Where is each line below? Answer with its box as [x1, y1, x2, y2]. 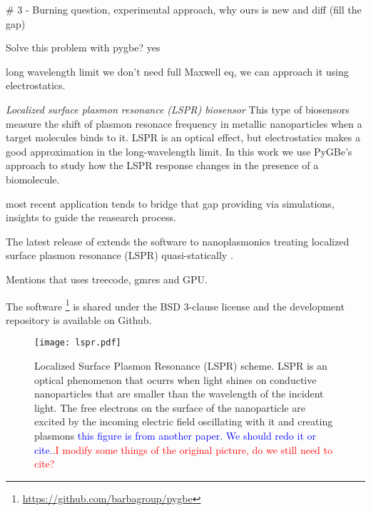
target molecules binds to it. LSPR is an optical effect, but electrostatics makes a [6, 130, 360, 145]
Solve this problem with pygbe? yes [6, 40, 161, 55]
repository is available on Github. [6, 312, 152, 327]
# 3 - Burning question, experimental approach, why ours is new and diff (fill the [6, 2, 362, 16]
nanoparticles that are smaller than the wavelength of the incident [34, 386, 324, 401]
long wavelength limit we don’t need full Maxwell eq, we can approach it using [6, 64, 349, 79]
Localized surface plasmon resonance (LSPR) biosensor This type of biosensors [6, 101, 350, 116]
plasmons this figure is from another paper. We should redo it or [34, 427, 316, 442]
